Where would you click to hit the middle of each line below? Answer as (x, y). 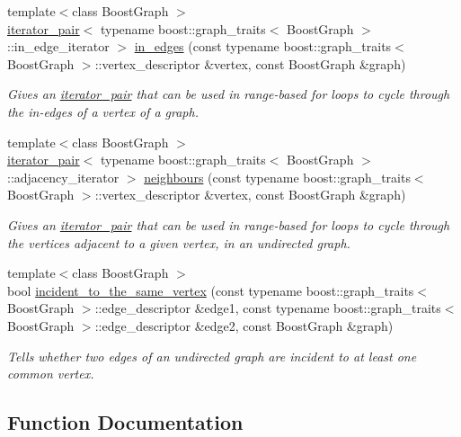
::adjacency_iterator (63, 177)
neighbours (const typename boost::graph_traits (277, 177)
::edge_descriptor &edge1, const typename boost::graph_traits (268, 308)
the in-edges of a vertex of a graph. (103, 111)
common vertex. (51, 374)
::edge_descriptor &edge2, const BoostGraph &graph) (244, 325)
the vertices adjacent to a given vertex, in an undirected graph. (179, 242)
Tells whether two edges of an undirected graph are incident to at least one (212, 356)
